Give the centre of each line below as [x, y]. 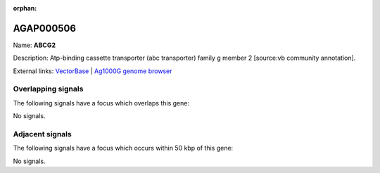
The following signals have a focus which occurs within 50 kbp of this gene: [123, 148]
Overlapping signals [48, 89]
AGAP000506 [45, 28]
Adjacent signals [42, 134]
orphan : [25, 8]
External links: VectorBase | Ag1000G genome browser [93, 71]
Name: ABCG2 [34, 45]
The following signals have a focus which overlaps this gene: [101, 103]
